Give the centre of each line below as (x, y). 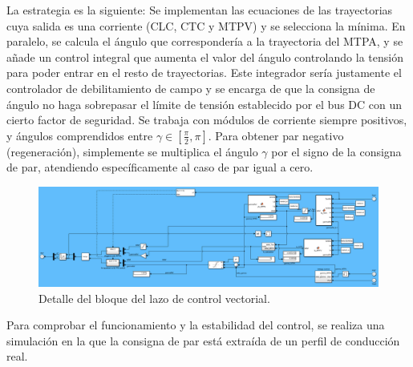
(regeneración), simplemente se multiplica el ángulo (132, 151)
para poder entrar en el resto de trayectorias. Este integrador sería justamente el (204, 73)
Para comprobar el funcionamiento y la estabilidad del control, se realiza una (196, 325)
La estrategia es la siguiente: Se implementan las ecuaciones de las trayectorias (200, 10)
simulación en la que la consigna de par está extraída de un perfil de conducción (203, 340)
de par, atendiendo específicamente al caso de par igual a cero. (160, 167)
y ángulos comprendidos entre (80, 135)
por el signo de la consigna (336, 151)
